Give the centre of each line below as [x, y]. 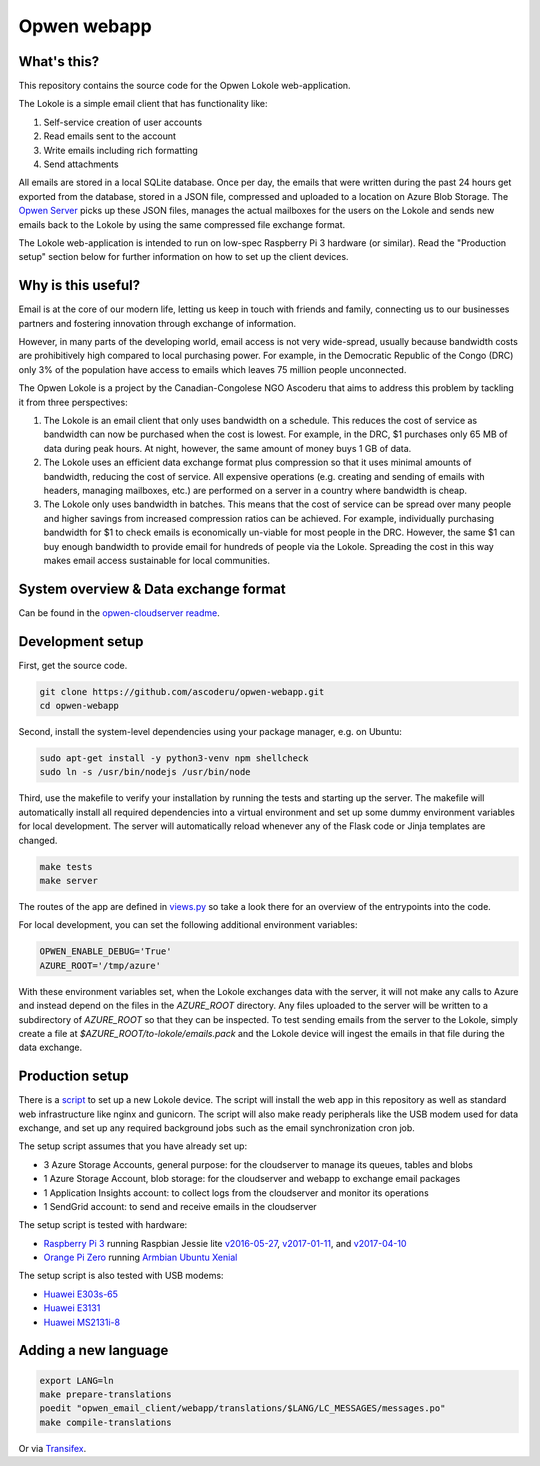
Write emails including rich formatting [121, 150]
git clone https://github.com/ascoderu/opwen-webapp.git [182, 691]
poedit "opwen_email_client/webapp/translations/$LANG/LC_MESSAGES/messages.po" [242, 1408]
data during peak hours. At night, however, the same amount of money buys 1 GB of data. [227, 448]
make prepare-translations [105, 1394]
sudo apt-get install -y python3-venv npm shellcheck [174, 758]
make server [69, 880]
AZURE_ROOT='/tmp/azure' [100, 965]
